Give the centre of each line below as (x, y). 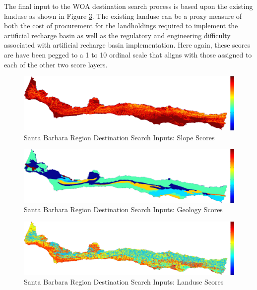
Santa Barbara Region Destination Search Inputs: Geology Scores (123, 209)
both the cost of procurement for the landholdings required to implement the (121, 26)
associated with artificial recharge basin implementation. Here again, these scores (127, 45)
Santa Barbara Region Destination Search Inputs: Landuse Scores (124, 282)
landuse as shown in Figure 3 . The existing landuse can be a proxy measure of (123, 16)
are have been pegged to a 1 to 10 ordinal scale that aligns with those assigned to (128, 54)
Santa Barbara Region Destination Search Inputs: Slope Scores (119, 137)
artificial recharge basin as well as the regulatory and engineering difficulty (117, 35)
